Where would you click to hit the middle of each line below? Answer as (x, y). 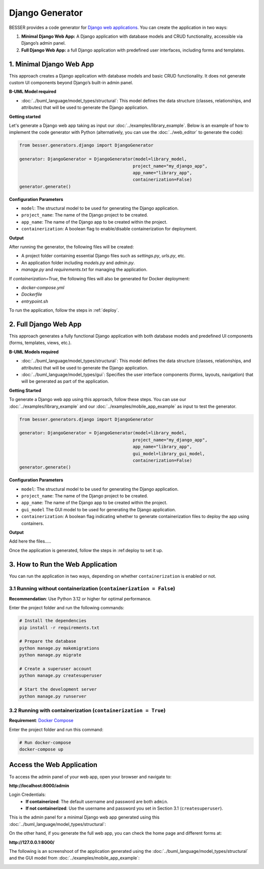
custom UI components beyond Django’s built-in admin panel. (71, 83)
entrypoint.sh (35, 301)
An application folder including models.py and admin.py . (78, 263)
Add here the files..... (30, 541)
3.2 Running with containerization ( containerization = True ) (87, 710)
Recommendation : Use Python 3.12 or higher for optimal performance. (80, 598)
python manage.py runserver (53, 696)
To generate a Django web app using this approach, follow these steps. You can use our (98, 399)
